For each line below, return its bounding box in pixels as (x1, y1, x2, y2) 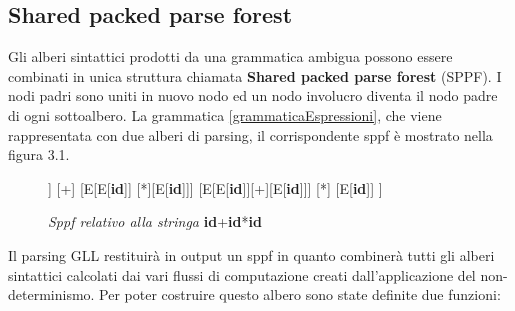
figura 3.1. (8, 144, 70, 165)
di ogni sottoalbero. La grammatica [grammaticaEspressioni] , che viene (8, 104, 442, 125)
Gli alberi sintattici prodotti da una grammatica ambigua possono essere (8, 46, 453, 67)
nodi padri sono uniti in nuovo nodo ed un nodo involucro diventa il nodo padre (8, 85, 498, 106)
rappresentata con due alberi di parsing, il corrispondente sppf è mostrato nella (8, 124, 493, 145)
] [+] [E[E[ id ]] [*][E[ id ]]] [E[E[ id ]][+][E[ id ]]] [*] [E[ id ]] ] (48, 177, 383, 198)
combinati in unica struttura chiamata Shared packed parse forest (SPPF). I (8, 65, 502, 86)
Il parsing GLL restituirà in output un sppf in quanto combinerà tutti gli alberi (8, 244, 495, 265)
